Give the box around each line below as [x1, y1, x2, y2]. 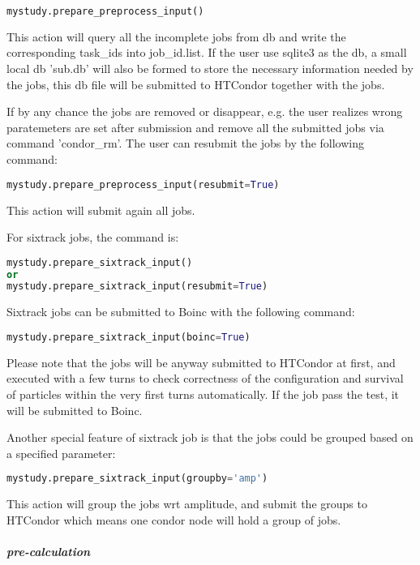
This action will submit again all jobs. [6, 201, 195, 218]
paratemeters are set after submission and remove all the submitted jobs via [6, 118, 384, 135]
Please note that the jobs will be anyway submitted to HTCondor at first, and [6, 353, 396, 370]
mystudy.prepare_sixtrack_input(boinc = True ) [6, 331, 251, 343]
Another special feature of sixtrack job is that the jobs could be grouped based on [6, 429, 414, 446]
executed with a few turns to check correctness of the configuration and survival [6, 370, 404, 387]
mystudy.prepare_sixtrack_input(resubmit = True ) [6, 280, 268, 293]
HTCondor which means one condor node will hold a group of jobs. [6, 511, 341, 528]
